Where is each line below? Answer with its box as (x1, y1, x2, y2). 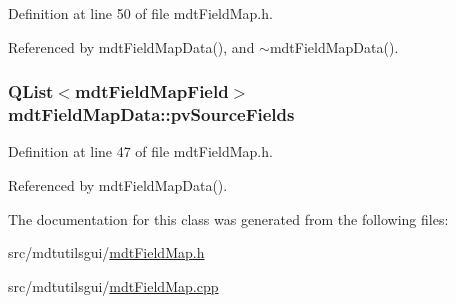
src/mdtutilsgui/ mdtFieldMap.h (8, 242, 205, 263)
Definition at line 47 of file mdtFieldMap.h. (8, 141, 273, 162)
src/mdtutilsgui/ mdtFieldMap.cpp (8, 275, 219, 296)
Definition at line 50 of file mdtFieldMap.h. (8, 3, 273, 23)
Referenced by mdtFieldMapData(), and (8, 36, 255, 57)
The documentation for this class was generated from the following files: (8, 208, 449, 229)
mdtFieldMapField (75, 79, 229, 104)
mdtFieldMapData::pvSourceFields (8, 102, 295, 127)
